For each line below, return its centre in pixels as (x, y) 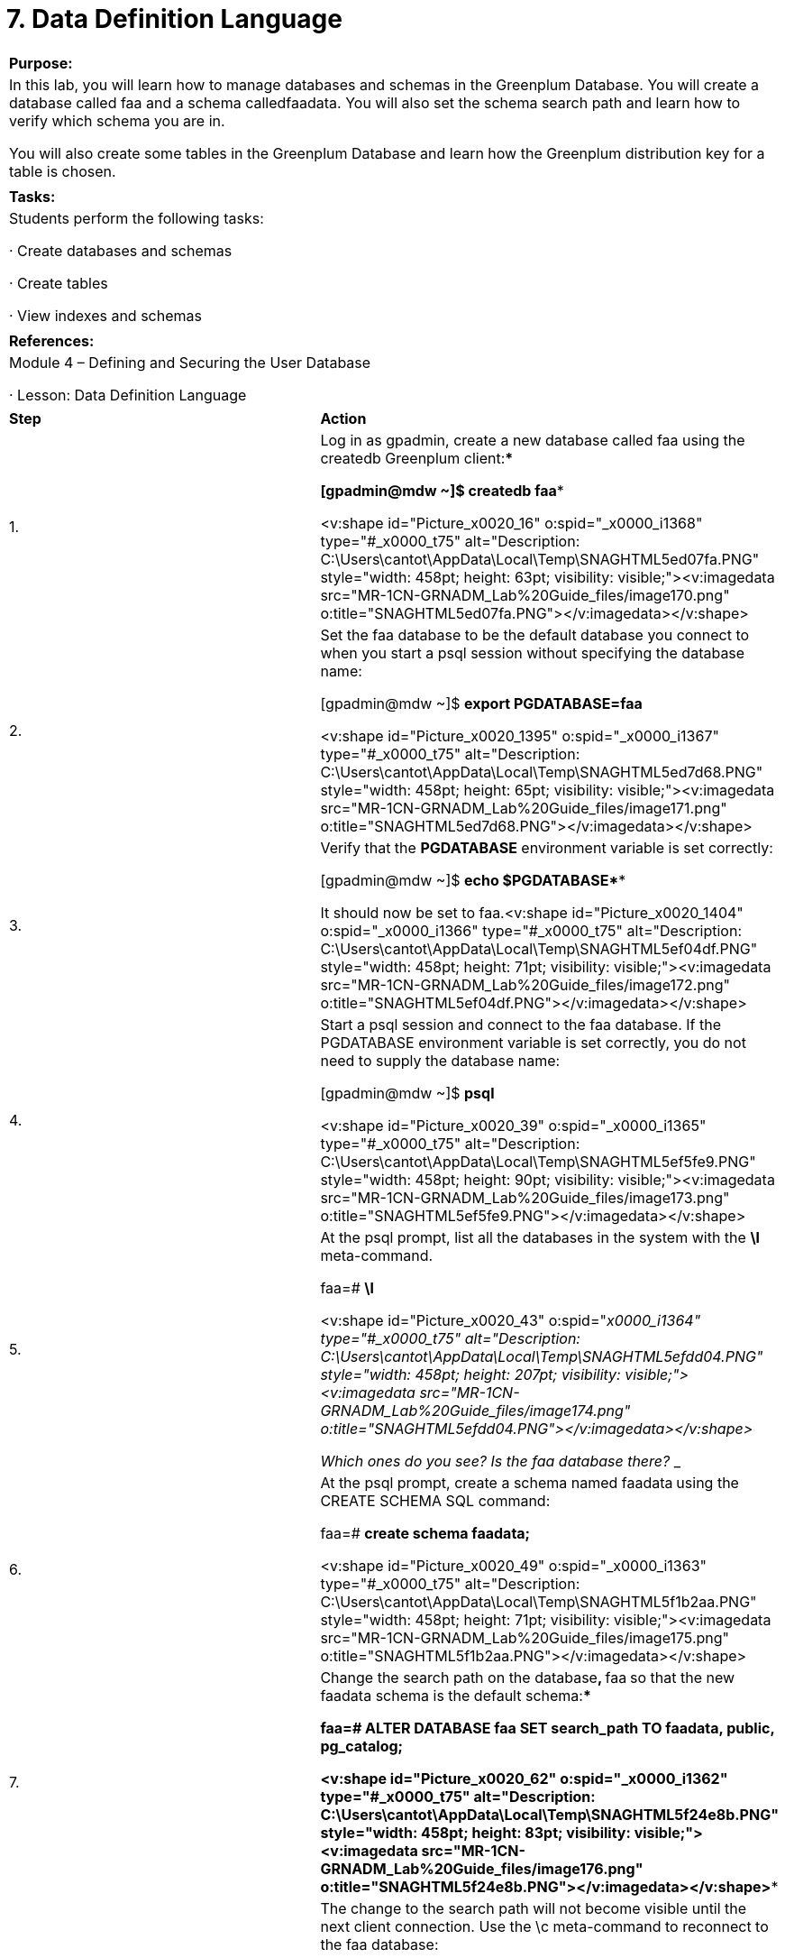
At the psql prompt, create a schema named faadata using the (529, 1482)
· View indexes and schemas (105, 315)
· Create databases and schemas (121, 250)
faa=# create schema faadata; (425, 1533)
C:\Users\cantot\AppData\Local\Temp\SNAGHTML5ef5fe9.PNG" (538, 1161)
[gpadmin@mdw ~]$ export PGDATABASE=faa (481, 703)
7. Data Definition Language (174, 19)
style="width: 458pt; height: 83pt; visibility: (475, 1832)
